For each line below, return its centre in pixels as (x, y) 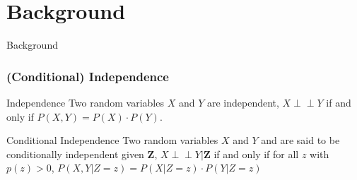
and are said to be (300, 140)
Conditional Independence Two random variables (112, 140)
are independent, (243, 102)
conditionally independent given (75, 154)
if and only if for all (256, 154)
